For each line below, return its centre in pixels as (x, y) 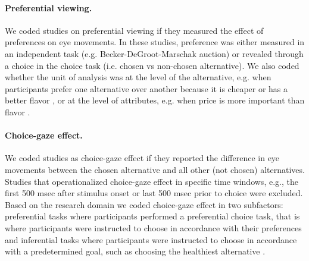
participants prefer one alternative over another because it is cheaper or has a (146, 88)
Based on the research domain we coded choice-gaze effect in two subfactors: (144, 204)
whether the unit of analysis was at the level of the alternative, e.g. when (138, 77)
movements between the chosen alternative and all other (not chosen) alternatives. (155, 169)
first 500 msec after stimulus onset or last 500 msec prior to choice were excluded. (154, 193)
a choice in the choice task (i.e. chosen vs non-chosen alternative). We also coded (152, 65)
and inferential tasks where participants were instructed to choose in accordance (151, 239)
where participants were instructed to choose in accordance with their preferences (153, 227)
